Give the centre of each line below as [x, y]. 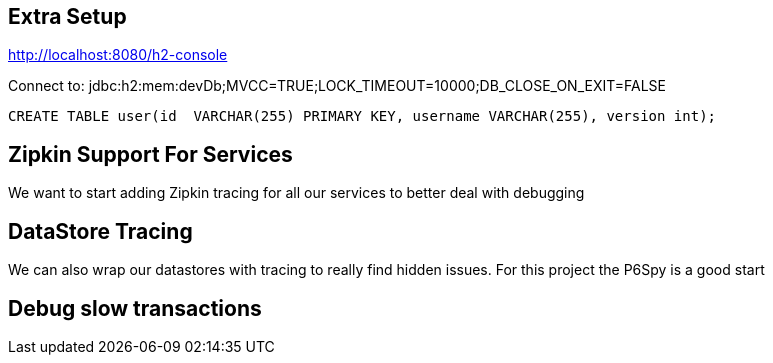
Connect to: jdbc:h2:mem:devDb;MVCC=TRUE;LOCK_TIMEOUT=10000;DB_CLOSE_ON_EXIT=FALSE [337, 86]
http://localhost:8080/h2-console [118, 55]
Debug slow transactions [135, 308]
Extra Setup [67, 16]
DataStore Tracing [100, 231]
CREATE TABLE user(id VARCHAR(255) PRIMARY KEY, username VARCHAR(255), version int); [362, 116]
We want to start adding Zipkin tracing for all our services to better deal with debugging [296, 193]
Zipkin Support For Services [150, 154]
